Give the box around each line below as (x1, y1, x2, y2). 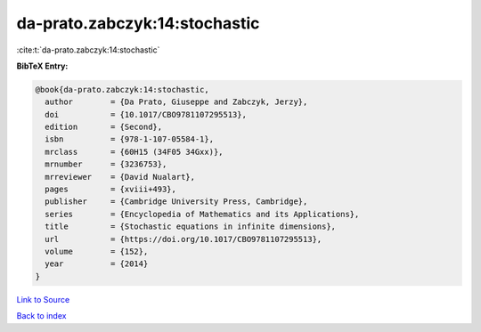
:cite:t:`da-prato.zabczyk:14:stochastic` (16, 45, 160, 55)
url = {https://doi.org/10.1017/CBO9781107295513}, (45, 234, 322, 244)
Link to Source (16, 294, 70, 304)
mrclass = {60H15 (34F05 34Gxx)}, (45, 147, 224, 157)
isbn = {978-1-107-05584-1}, (45, 134, 214, 144)
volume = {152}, (45, 247, 149, 256)
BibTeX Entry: (16, 61, 69, 71)
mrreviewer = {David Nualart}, (45, 172, 196, 182)
